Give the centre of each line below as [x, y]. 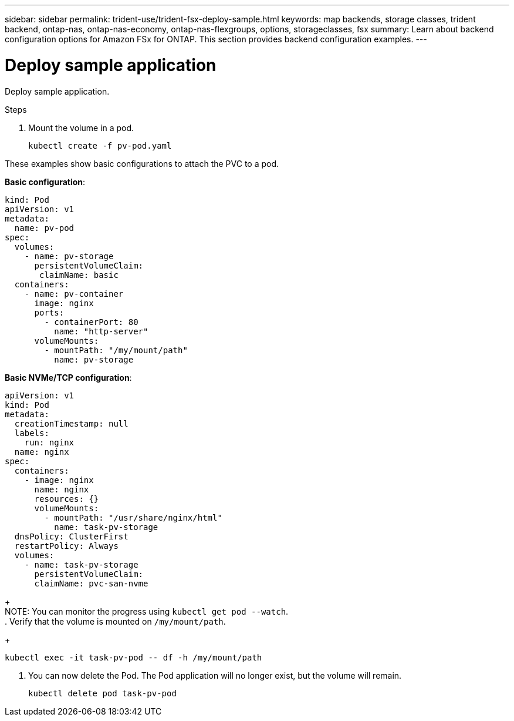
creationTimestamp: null [71, 423]
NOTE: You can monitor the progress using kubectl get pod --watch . [147, 611]
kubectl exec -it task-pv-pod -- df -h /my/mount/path [133, 657]
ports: [49, 312]
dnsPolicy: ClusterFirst [71, 536]
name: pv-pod [44, 228]
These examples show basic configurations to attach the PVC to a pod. [142, 163]
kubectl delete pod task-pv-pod [102, 693]
